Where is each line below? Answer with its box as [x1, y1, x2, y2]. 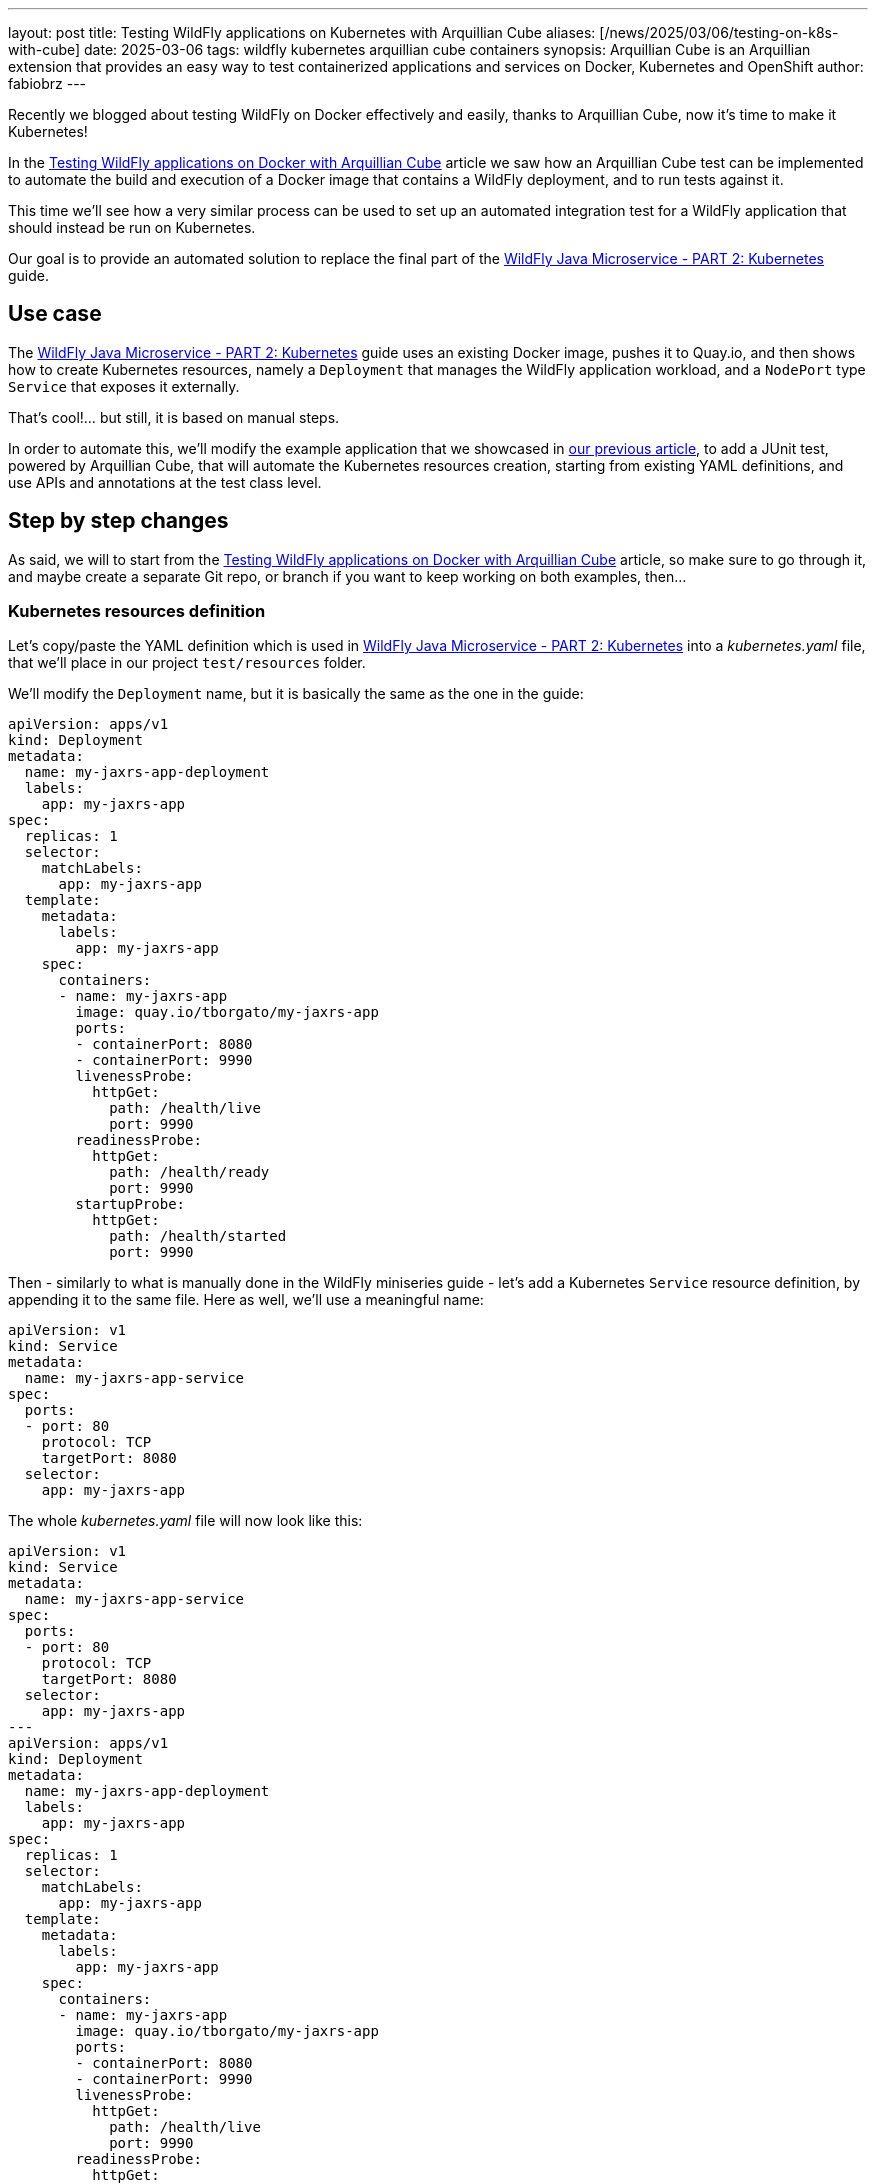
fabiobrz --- [8, 75, 87, 92]
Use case [8, 301, 102, 327]
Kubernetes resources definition [8, 601, 266, 622]
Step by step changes [8, 508, 229, 534]
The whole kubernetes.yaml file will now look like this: [8, 1512, 363, 1530]
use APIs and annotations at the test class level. [8, 473, 322, 491]
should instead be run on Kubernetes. [8, 219, 256, 236]
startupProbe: [75, 1196, 186, 1213]
